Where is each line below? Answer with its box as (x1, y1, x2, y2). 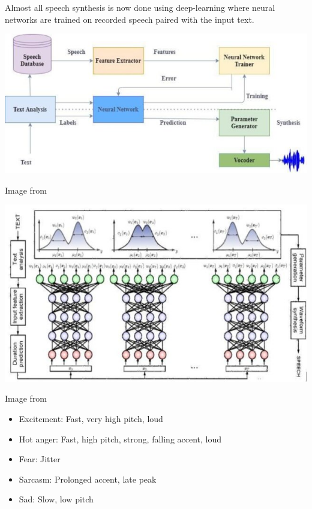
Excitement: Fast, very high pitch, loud (19, 412, 163, 424)
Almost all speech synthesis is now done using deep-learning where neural (5, 1, 275, 13)
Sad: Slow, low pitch (19, 493, 94, 505)
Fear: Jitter (19, 453, 61, 465)
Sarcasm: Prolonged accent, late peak (19, 472, 157, 485)
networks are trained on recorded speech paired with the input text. (5, 13, 254, 25)
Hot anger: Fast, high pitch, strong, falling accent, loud (19, 432, 222, 445)
